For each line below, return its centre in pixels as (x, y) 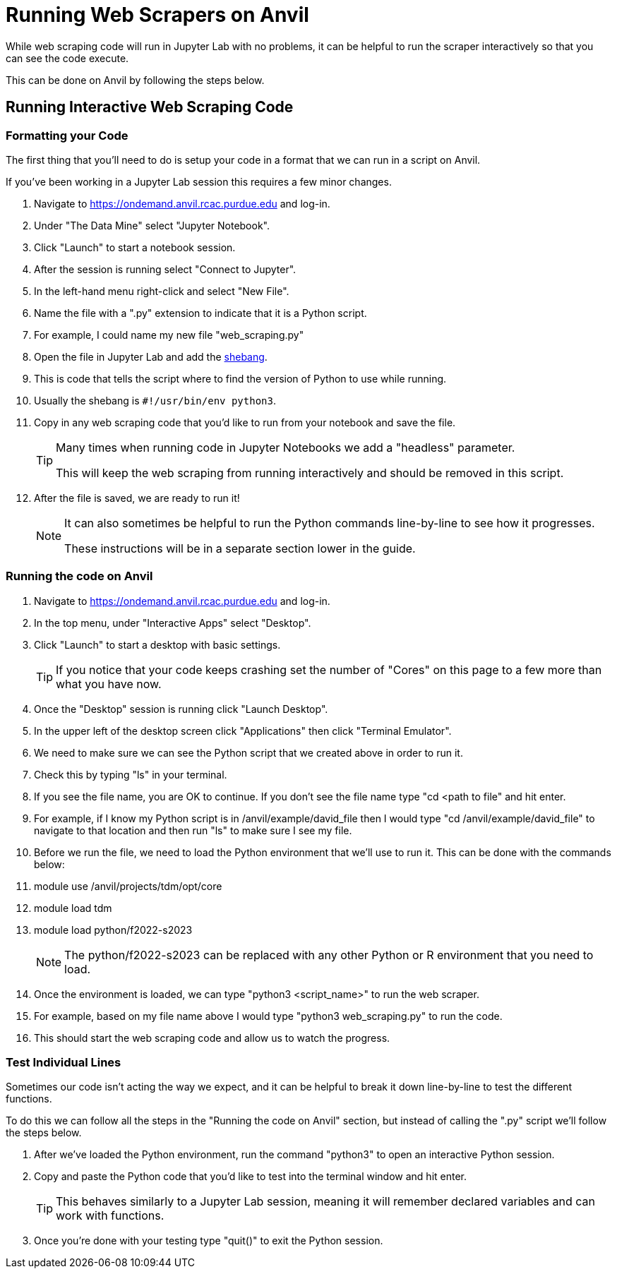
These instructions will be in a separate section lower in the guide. (240, 548)
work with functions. (110, 1216)
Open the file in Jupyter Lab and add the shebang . (151, 356)
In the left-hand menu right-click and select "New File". (162, 291)
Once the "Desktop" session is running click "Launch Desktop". (181, 709)
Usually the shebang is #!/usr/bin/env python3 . (155, 400)
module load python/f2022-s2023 (113, 930)
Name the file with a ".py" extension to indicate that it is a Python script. (200, 313)
